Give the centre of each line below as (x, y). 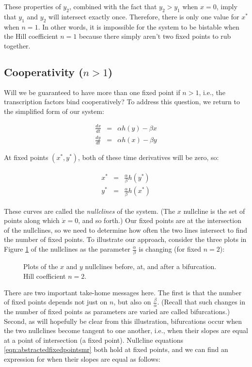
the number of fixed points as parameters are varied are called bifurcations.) (117, 311)
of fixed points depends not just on (56, 302)
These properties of (32, 6)
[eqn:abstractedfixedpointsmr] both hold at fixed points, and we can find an (116, 349)
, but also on (132, 302)
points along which (32, 220)
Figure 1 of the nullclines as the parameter (67, 249)
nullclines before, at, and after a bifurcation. (151, 266)
